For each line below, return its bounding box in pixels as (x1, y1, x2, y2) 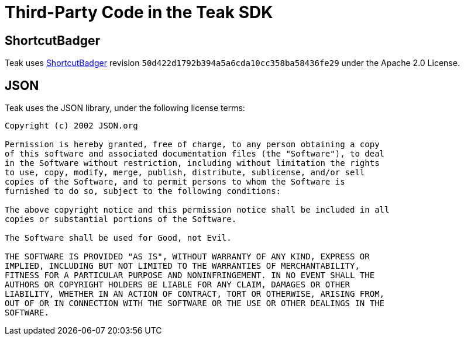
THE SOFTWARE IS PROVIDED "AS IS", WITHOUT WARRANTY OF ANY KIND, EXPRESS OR (5, 252, 370, 262)
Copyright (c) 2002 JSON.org (5, 121, 138, 131)
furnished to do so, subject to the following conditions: (5, 186, 281, 196)
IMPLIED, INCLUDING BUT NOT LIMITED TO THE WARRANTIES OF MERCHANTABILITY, (5, 261, 360, 271)
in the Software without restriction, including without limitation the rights (5, 158, 380, 168)
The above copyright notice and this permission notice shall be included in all (5, 205, 390, 215)
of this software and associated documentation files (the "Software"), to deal (5, 149, 385, 159)
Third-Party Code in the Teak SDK (5, 2, 273, 22)
